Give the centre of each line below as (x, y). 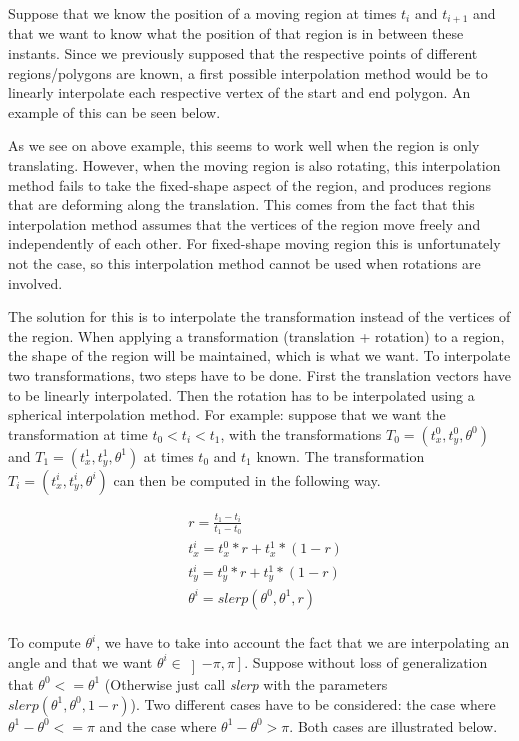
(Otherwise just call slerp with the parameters (246, 683)
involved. (35, 282)
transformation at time (78, 433)
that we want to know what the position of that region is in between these (236, 33)
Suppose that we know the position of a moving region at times (202, 13)
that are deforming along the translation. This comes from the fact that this (241, 204)
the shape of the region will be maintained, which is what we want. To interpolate (259, 355)
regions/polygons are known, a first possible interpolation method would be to (248, 72)
